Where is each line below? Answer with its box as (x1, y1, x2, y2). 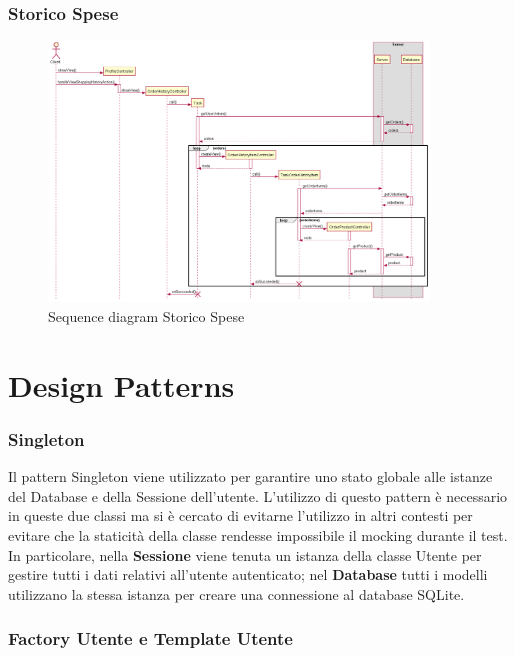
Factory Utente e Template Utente (8, 626, 293, 651)
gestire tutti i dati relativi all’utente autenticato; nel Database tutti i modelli (8, 564, 488, 585)
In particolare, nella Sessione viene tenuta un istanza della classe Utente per (8, 544, 482, 565)
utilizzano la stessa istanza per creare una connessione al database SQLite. (8, 583, 465, 604)
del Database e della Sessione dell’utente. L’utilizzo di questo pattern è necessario (8, 485, 508, 506)
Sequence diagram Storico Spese (48, 306, 245, 327)
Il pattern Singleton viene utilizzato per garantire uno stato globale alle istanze (8, 466, 493, 487)
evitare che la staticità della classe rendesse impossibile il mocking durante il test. (8, 525, 508, 545)
